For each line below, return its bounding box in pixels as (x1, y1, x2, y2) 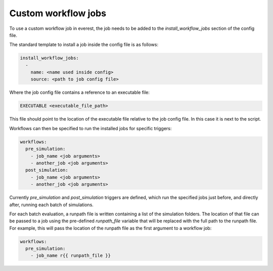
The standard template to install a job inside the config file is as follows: (9, 42, 159, 48)
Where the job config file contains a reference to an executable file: (9, 89, 150, 96)
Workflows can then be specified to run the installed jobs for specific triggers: (9, 125, 172, 131)
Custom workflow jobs (9, 8, 106, 19)
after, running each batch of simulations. (9, 202, 94, 208)
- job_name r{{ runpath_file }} (30, 253, 111, 258)
